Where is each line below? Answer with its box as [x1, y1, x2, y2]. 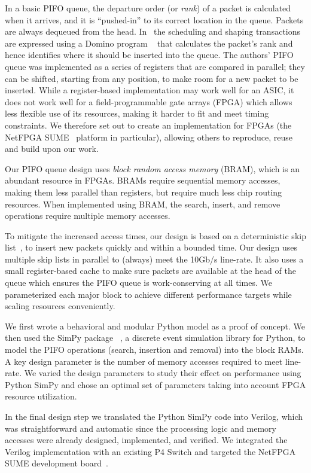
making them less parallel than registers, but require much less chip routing [5, 185, 282, 198]
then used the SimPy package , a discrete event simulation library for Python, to [5, 331, 306, 344]
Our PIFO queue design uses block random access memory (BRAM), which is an [5, 162, 300, 175]
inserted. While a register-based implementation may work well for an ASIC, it [5, 84, 294, 96]
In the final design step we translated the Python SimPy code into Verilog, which [5, 410, 303, 422]
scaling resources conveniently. [5, 300, 115, 312]
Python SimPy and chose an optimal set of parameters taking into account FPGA [5, 378, 306, 390]
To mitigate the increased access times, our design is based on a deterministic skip [5, 229, 306, 242]
